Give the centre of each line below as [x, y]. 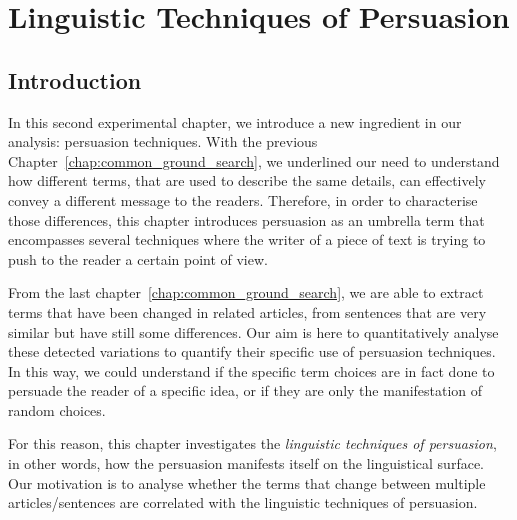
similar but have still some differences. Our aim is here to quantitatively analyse [253, 331]
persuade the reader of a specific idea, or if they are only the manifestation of [245, 390]
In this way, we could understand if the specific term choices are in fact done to [251, 370]
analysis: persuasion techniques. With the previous [163, 141]
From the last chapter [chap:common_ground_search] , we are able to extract [246, 292]
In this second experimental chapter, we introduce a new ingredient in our [235, 121]
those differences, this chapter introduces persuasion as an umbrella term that [246, 219]
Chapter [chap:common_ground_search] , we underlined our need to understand [254, 160]
